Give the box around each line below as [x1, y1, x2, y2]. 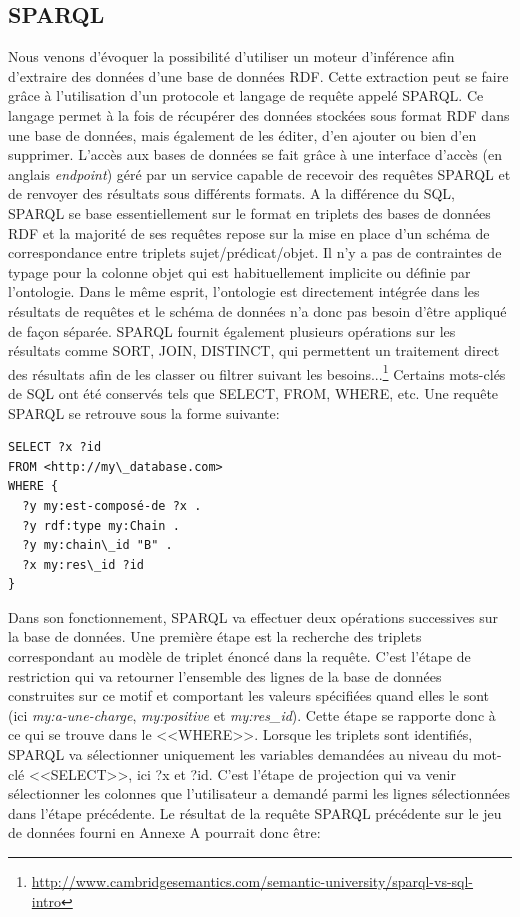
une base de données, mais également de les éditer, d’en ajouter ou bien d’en [8, 124, 477, 145]
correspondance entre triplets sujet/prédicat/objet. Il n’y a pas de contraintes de [8, 242, 502, 263]
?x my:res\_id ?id [22, 557, 145, 572]
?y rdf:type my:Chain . [22, 518, 180, 533]
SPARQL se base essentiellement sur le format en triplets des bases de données [8, 202, 491, 223]
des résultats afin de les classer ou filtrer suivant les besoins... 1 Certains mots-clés [8, 360, 506, 384]
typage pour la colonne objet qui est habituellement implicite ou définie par [8, 261, 471, 282]
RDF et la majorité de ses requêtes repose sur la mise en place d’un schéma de [8, 222, 490, 243]
